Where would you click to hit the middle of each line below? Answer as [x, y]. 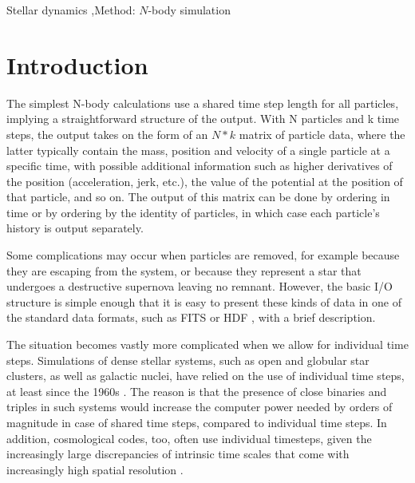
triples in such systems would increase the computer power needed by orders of [200, 407]
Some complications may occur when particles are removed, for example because [203, 255]
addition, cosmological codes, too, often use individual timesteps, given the [189, 438]
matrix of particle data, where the [322, 134]
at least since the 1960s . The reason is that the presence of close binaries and [197, 391]
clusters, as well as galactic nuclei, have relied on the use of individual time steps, [206, 376]
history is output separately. [75, 228]
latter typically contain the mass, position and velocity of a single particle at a [198, 150]
